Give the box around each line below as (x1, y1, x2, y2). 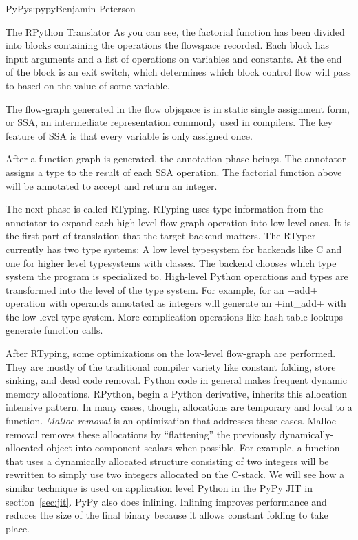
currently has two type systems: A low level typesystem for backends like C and (6, 241, 342, 256)
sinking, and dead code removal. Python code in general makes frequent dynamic (6, 373, 347, 387)
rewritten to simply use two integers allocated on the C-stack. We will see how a (6, 467, 344, 482)
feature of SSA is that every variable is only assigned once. (6, 128, 253, 142)
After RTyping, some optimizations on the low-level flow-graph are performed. (6, 346, 336, 360)
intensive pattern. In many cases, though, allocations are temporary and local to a (6, 400, 352, 414)
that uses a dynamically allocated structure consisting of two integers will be (6, 453, 329, 468)
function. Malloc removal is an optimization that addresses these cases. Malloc (6, 413, 337, 428)
